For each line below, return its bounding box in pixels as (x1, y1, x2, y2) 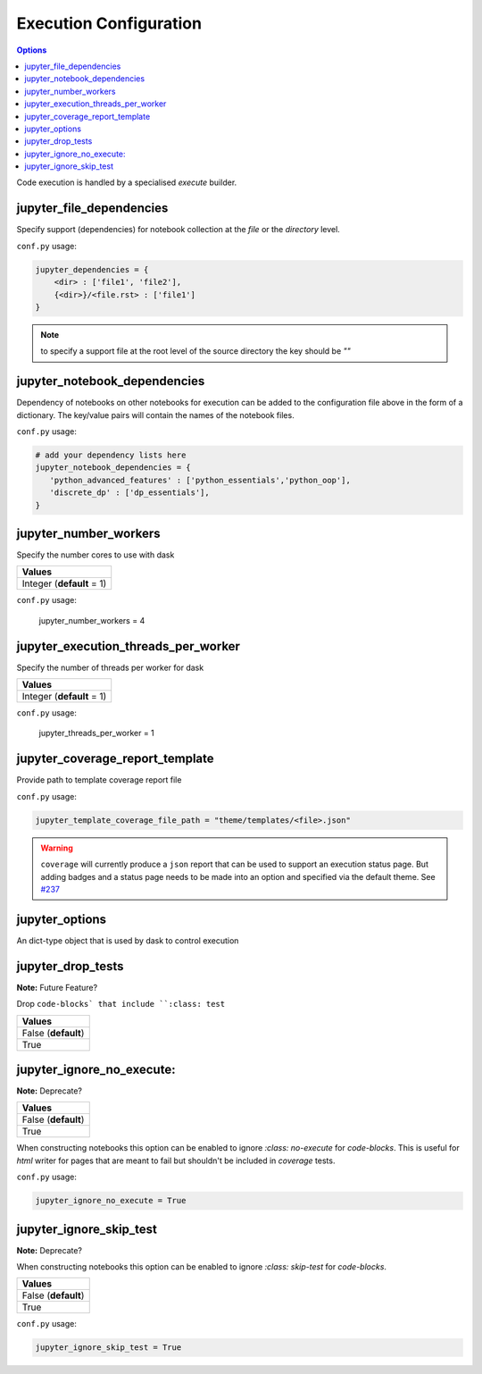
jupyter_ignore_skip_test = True (35, 1343, 182, 1353)
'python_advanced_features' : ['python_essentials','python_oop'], (49, 474, 352, 485)
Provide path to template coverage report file (16, 775, 182, 785)
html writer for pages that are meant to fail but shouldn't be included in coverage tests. (16, 1155, 336, 1166)
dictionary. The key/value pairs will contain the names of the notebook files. (16, 409, 295, 420)
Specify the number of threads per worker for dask (16, 662, 204, 673)
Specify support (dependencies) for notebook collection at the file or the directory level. (16, 224, 341, 235)
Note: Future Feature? (16, 982, 98, 993)
